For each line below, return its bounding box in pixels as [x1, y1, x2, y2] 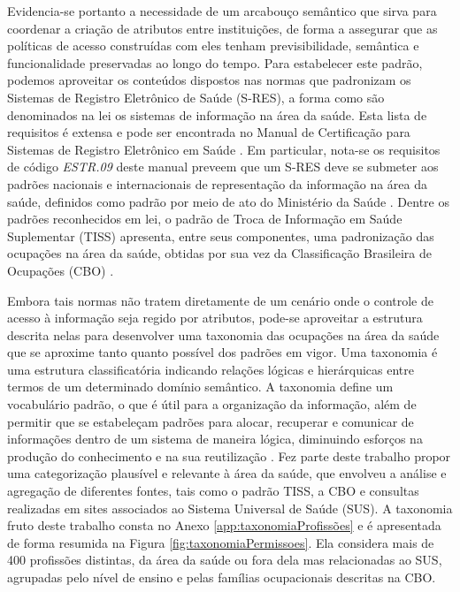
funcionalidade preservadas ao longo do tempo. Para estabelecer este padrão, [7, 53, 423, 72]
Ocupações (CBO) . [7, 261, 114, 279]
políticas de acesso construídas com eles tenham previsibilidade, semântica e [7, 36, 419, 55]
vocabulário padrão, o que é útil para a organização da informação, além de [7, 395, 417, 414]
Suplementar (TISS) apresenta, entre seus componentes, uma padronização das [7, 226, 434, 245]
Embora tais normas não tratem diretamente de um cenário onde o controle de [7, 291, 433, 309]
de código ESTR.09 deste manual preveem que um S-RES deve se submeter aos [7, 157, 439, 176]
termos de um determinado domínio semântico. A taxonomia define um [7, 377, 394, 396]
